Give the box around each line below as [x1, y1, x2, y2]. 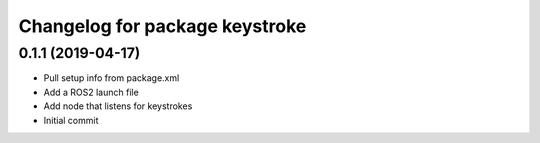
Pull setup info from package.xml [43, 72, 180, 84]
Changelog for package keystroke [18, 15, 307, 37]
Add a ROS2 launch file [43, 86, 139, 98]
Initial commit [43, 114, 99, 126]
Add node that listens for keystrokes [43, 100, 193, 112]
